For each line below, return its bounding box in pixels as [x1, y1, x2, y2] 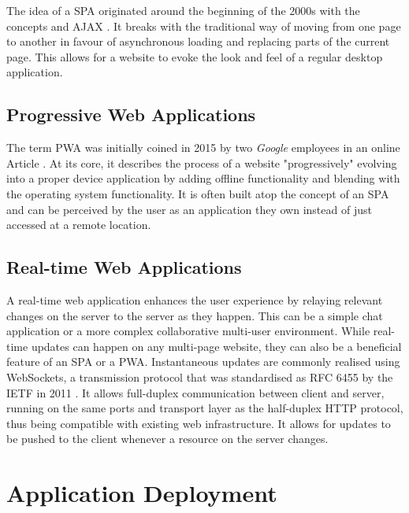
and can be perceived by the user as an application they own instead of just [6, 201, 372, 217]
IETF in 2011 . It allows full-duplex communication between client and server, [6, 384, 385, 400]
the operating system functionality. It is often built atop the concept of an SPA [6, 185, 389, 201]
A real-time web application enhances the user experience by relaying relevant [6, 291, 383, 308]
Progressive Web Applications [6, 102, 256, 127]
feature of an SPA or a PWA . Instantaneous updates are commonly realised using [6, 353, 400, 370]
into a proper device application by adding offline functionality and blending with [6, 170, 400, 186]
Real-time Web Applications [6, 255, 242, 279]
